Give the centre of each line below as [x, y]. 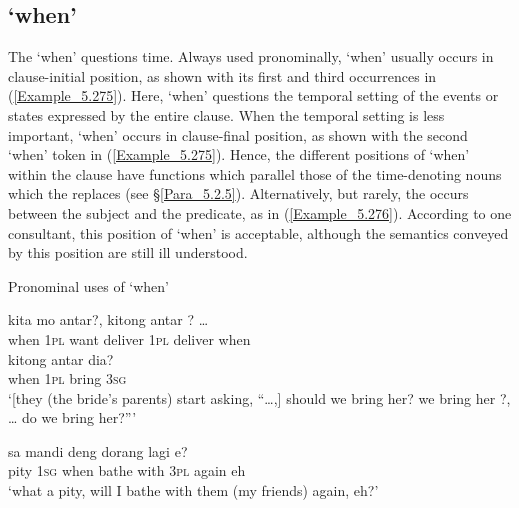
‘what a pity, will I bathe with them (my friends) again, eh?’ [193, 490]
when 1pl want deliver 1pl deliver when [129, 338]
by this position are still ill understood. [128, 252]
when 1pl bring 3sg [67, 378]
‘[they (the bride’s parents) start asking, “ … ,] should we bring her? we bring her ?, [259, 397]
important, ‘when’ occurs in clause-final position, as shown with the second [238, 134]
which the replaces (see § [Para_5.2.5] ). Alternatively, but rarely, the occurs [238, 193]
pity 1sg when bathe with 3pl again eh [127, 470]
